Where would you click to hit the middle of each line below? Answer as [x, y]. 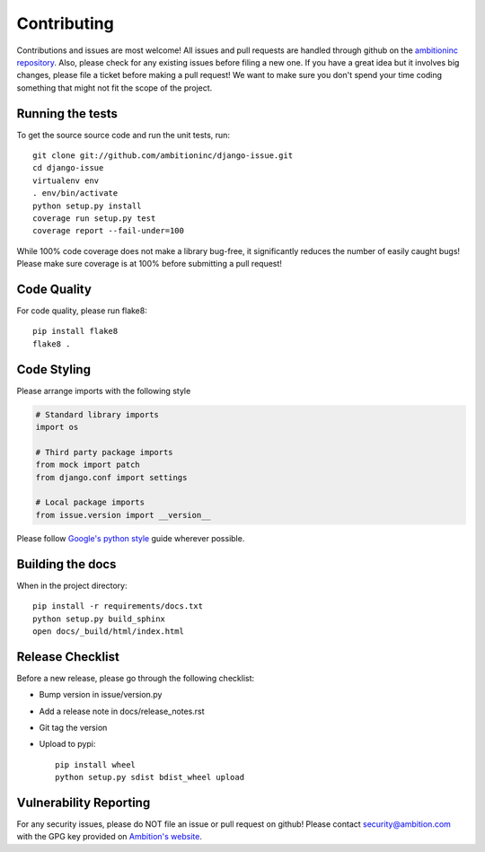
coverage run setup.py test [94, 218]
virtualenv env [66, 180]
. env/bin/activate [75, 193]
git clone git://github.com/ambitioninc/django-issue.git [163, 156]
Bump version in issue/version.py [101, 695]
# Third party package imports [105, 452]
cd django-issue [68, 168]
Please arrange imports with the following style [104, 391]
